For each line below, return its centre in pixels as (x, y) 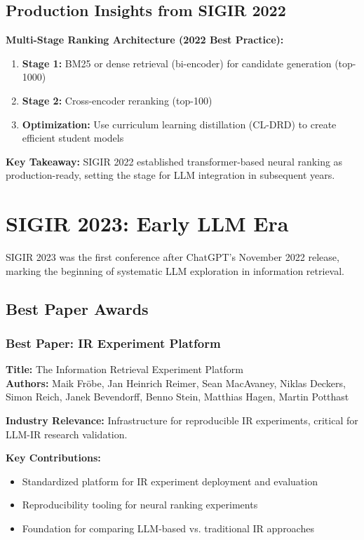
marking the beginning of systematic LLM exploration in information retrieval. (175, 270)
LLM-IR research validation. (67, 434)
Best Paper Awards (77, 308)
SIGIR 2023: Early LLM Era (147, 223)
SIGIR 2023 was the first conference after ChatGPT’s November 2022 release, (173, 257)
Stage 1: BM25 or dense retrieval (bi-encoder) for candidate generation (177, 63)
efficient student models (73, 138)
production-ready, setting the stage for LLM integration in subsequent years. (170, 175)
